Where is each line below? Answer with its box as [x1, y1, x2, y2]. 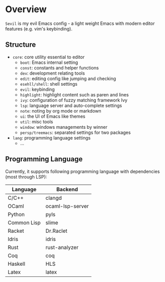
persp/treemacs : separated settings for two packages [20, 129, 131, 135]
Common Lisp [8, 219, 41, 226]
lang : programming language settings [12, 134, 91, 140]
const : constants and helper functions [20, 64, 99, 70]
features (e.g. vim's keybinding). [5, 25, 73, 31]
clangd [45, 194, 62, 201]
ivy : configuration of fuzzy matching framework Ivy [20, 97, 128, 103]
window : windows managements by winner [20, 124, 107, 130]
